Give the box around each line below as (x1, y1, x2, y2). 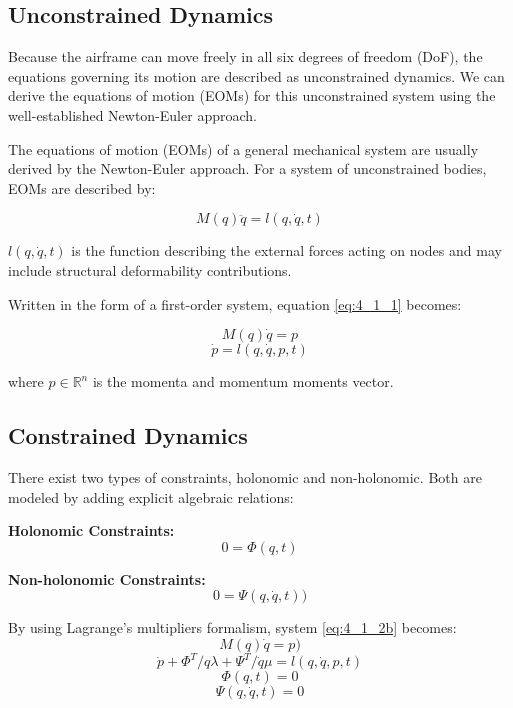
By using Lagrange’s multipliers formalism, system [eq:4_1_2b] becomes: (8, 617, 457, 638)
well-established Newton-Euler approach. (8, 104, 257, 125)
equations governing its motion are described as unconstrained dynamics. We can (8, 65, 505, 86)
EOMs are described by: (8, 177, 156, 198)
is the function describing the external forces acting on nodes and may (71, 240, 502, 261)
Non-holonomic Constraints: (8, 568, 206, 589)
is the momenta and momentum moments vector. (92, 371, 394, 392)
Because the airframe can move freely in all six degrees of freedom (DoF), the (8, 46, 483, 67)
